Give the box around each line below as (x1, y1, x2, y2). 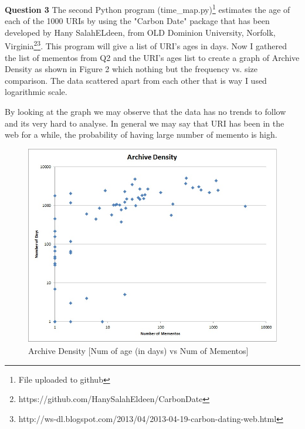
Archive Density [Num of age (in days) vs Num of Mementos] (28, 345, 249, 356)
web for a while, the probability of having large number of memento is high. (5, 128, 277, 141)
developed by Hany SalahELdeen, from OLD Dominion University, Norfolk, (5, 26, 276, 38)
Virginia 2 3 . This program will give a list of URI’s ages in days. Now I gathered (5, 38, 287, 52)
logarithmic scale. (5, 86, 67, 98)
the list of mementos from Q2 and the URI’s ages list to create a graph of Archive (5, 51, 300, 63)
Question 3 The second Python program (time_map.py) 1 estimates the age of (5, 2, 290, 15)
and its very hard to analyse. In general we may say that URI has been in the (5, 117, 284, 129)
